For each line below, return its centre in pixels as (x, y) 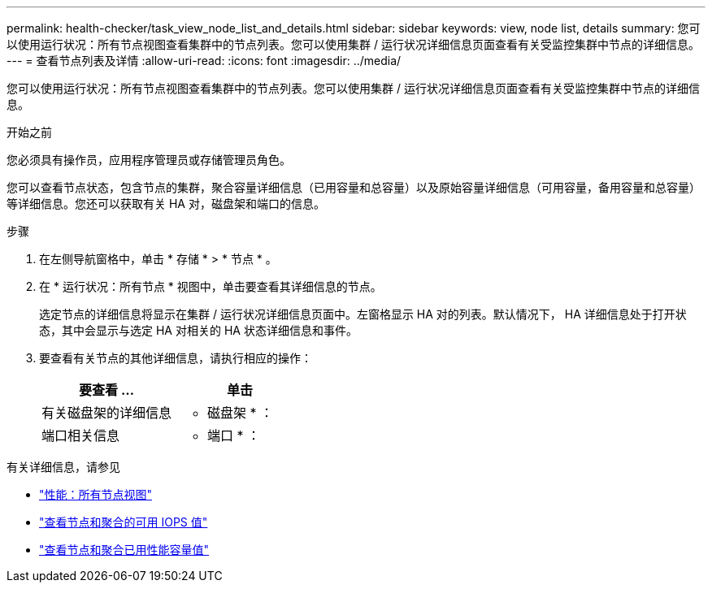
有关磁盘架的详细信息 (107, 413)
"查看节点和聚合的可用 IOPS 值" (124, 522)
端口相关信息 (81, 435)
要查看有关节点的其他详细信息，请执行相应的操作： (176, 358)
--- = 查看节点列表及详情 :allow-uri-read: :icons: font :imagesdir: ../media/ (204, 61)
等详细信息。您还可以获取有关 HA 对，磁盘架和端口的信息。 (166, 204)
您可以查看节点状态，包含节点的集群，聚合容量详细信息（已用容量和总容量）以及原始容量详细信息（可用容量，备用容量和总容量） (354, 187)
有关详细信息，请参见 (63, 467)
